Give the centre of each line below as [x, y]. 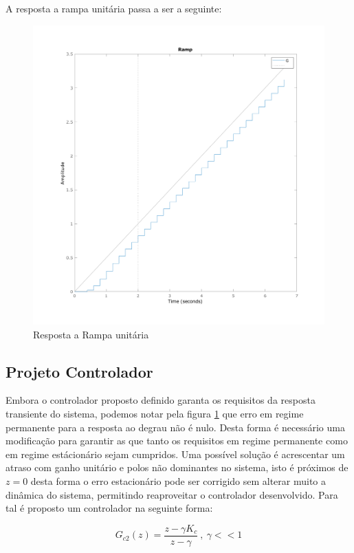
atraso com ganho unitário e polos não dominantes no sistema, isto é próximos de [177, 467]
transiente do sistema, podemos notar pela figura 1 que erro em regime [155, 414]
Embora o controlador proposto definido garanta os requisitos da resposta [161, 400]
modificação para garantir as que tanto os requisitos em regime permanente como [177, 441]
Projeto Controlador [79, 371]
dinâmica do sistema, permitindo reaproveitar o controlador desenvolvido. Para [172, 494]
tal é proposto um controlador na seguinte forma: [109, 508]
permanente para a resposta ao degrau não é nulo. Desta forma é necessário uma [175, 427]
